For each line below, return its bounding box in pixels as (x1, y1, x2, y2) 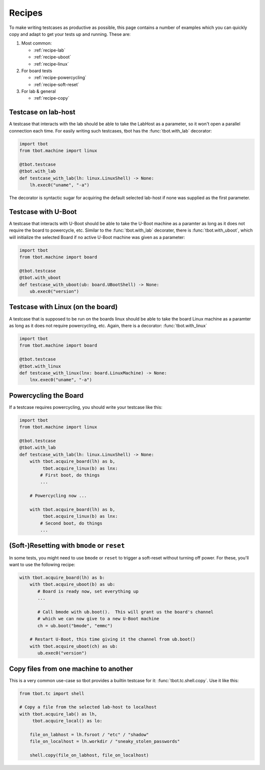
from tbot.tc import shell (19, 690, 84, 696)
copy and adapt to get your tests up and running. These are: (9, 31, 131, 37)
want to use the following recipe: (9, 561, 76, 567)
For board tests (21, 68, 53, 74)
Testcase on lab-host (9, 108, 76, 116)
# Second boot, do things (40, 520, 103, 526)
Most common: (21, 40, 52, 46)
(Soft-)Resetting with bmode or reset (9, 541, 125, 550)
